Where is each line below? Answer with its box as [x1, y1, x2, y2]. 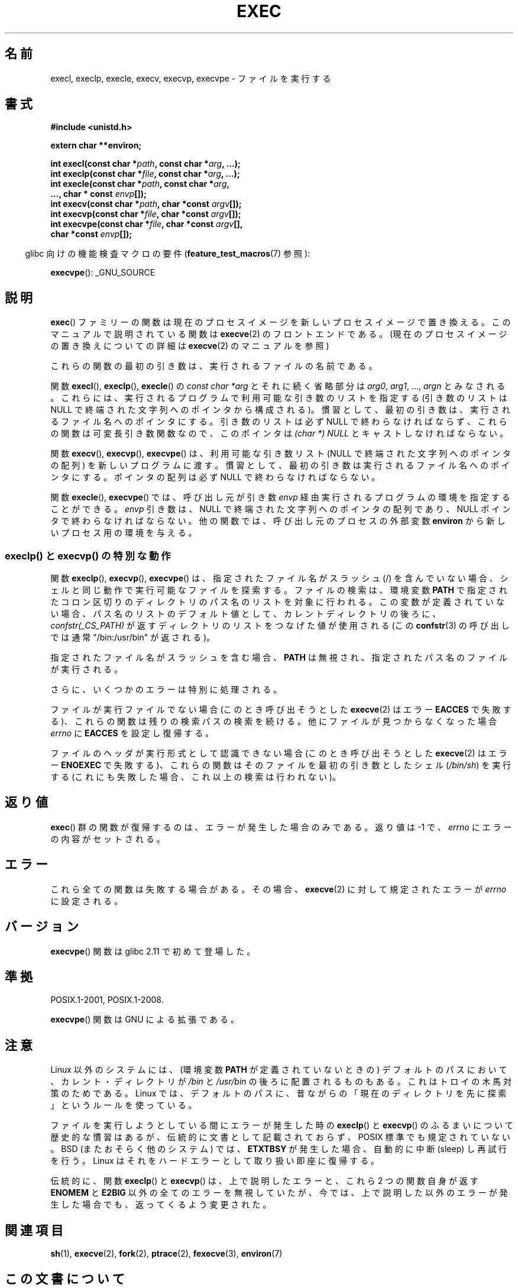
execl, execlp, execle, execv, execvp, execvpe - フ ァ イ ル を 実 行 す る [50, 73, 331, 83]
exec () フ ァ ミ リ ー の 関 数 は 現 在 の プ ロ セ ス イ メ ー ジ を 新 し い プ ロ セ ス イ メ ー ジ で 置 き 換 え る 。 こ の [50, 317, 511, 328]
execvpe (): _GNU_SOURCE [50, 267, 156, 278]
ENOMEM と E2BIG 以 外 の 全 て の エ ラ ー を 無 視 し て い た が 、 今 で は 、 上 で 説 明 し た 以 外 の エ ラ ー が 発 [50, 1187, 508, 1198]
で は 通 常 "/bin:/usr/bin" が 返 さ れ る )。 [50, 632, 215, 643]
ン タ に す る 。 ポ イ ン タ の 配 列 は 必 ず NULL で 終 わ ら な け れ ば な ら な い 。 [50, 472, 380, 483]
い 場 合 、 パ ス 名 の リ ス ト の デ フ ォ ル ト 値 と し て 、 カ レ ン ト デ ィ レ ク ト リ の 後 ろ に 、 [50, 609, 441, 619]
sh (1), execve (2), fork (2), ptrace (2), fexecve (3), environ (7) [50, 1248, 283, 1259]
